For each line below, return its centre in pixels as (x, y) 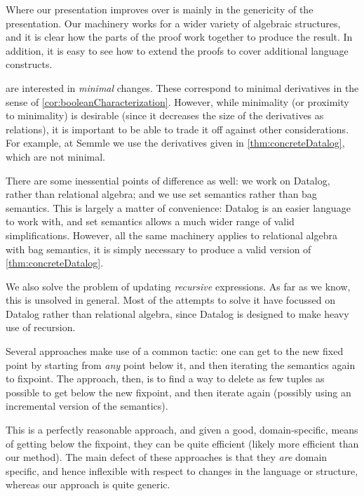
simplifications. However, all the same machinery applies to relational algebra (171, 235)
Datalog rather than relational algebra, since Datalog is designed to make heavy (177, 313)
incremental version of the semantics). (87, 406)
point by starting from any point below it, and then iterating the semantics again (181, 364)
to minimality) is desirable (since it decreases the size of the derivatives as (165, 115)
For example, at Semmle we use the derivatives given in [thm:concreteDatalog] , (175, 143)
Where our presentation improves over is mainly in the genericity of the (160, 9)
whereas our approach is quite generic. (88, 484)
